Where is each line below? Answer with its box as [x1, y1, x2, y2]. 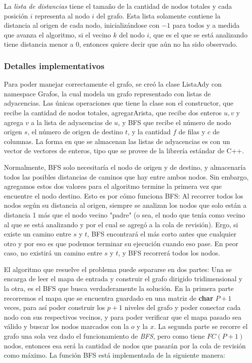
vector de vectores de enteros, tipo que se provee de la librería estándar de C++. [4, 145, 244, 156]
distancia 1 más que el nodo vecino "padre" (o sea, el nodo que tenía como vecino [4, 209, 245, 219]
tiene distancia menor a [4, 39, 74, 49]
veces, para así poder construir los [4, 302, 105, 312]
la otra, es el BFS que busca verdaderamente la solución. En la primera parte [4, 283, 234, 293]
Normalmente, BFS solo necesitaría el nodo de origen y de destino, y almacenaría [4, 162, 246, 172]
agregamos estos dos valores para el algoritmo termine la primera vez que [4, 181, 222, 191]
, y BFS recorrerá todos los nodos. [118, 248, 220, 258]
